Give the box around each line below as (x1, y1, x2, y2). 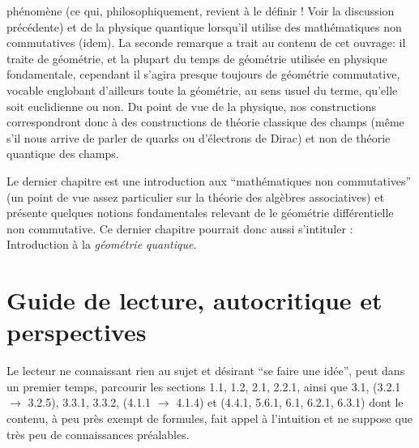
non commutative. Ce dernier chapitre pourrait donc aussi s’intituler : (6, 220, 353, 237)
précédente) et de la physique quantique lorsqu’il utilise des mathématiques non (6, 18, 402, 35)
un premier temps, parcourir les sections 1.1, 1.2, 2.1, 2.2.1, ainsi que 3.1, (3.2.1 (6, 378, 401, 395)
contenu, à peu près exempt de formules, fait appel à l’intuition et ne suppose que (6, 410, 413, 426)
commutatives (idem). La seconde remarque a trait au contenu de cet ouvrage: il (6, 34, 406, 51)
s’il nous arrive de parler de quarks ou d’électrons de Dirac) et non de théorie (6, 129, 391, 146)
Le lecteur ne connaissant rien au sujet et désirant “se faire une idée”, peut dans (6, 362, 405, 379)
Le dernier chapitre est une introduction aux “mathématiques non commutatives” (6, 172, 412, 189)
